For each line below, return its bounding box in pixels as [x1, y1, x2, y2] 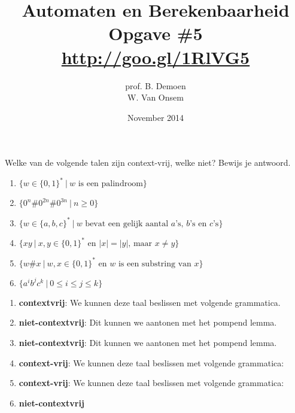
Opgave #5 [108, 21, 203, 45]
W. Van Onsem [127, 91, 184, 104]
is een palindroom [78, 180, 143, 189]
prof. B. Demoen [125, 79, 186, 92]
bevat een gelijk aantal [85, 219, 169, 228]
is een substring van [118, 259, 191, 268]
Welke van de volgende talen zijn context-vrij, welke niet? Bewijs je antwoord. [5, 156, 291, 169]
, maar [128, 239, 153, 248]
